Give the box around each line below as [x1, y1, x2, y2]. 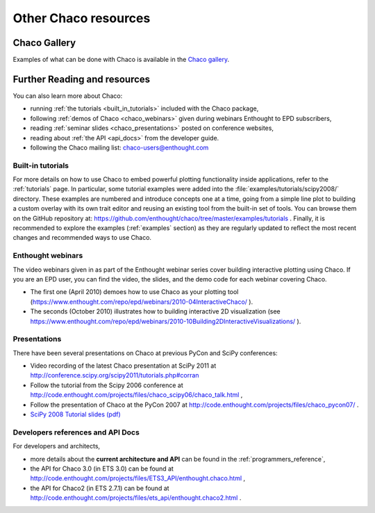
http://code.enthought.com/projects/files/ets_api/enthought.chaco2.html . [30, 494, 242, 502]
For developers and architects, [12, 442, 101, 450]
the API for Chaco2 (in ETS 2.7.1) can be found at [30, 484, 169, 492]
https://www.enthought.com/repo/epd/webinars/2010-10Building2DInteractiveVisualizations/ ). [30, 317, 301, 325]
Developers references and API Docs [12, 427, 140, 437]
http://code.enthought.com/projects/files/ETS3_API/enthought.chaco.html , [30, 474, 246, 482]
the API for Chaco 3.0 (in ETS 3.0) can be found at [30, 464, 174, 473]
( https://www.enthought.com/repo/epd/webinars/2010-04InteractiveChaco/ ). [30, 298, 253, 306]
